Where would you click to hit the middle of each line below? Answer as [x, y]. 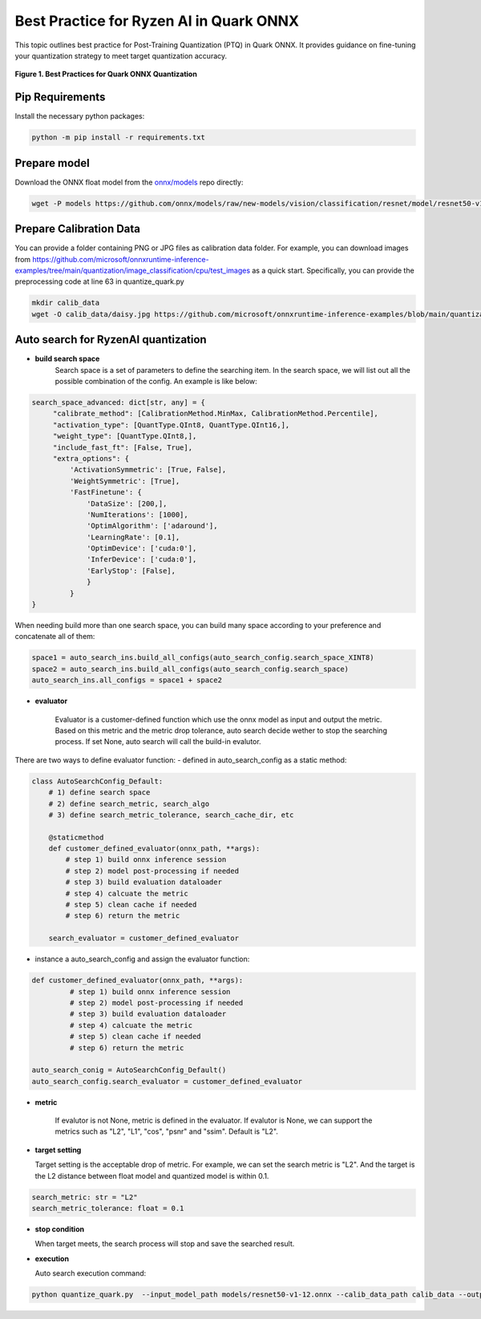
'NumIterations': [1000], [137, 514]
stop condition [59, 1229]
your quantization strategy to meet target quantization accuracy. [121, 55]
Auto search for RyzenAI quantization [111, 340]
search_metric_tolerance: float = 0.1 [108, 1208]
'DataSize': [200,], [127, 504]
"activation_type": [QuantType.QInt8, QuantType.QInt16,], [171, 425]
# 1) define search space [99, 793]
